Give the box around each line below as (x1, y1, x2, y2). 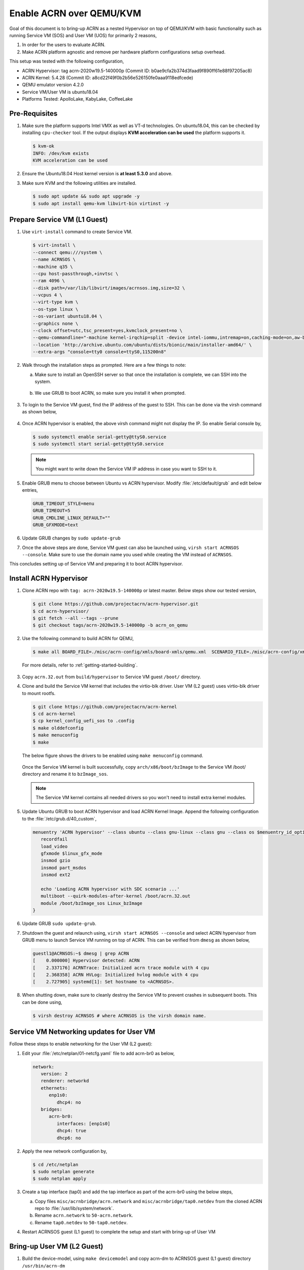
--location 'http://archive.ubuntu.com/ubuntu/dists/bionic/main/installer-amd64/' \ (32, 342, 252, 347)
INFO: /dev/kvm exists (32, 150, 89, 156)
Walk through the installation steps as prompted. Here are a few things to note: (22, 362, 186, 368)
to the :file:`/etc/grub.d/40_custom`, (22, 815, 97, 821)
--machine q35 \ (32, 264, 73, 269)
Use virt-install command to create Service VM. (22, 229, 133, 235)
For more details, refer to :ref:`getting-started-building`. (22, 662, 138, 668)
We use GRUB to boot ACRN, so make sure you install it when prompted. (34, 390, 186, 396)
